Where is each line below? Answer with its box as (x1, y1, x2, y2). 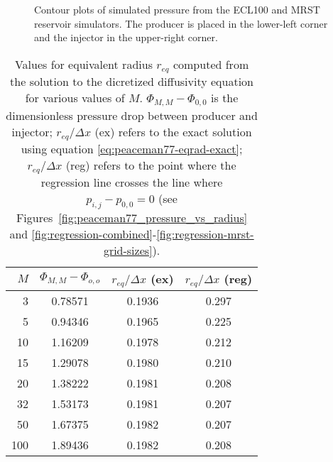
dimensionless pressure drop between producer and (6, 106, 258, 123)
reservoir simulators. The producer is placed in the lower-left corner (34, 16, 328, 31)
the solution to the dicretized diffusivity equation (10, 72, 254, 89)
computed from (173, 55, 249, 72)
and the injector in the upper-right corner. (34, 30, 218, 45)
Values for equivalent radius (14, 55, 153, 72)
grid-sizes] (103, 241, 153, 258)
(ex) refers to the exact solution (94, 123, 252, 140)
